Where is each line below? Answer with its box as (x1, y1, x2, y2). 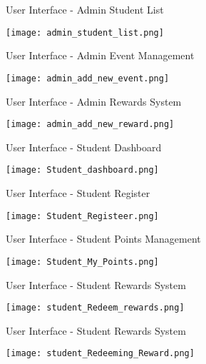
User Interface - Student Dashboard (6, 139, 162, 154)
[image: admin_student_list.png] (6, 27, 164, 38)
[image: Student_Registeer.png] (6, 211, 159, 221)
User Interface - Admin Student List (6, 2, 164, 16)
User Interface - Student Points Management (6, 231, 201, 246)
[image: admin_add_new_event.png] (6, 73, 170, 84)
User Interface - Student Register (6, 186, 150, 200)
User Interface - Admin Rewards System (6, 93, 182, 108)
